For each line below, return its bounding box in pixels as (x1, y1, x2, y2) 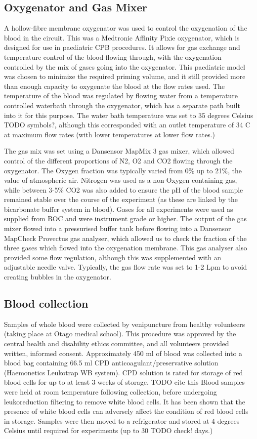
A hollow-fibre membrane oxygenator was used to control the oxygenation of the (4, 23, 247, 33)
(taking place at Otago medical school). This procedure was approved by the (4, 328, 236, 339)
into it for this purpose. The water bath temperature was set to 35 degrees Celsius (4, 110, 253, 120)
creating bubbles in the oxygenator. (4, 272, 111, 282)
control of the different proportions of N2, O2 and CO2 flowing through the (4, 155, 233, 165)
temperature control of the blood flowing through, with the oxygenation (4, 51, 222, 62)
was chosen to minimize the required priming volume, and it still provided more (4, 71, 246, 81)
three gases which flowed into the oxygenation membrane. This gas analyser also (4, 242, 247, 253)
